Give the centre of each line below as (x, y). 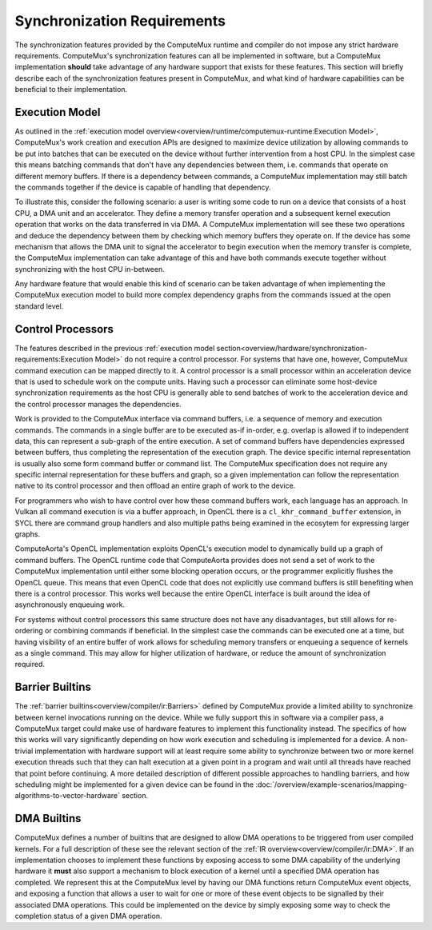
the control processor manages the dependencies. (98, 404)
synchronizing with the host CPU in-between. (90, 269)
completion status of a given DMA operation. (88, 916)
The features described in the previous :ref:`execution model (115, 348)
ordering (29, 631)
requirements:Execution (54, 359)
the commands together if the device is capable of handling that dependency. (143, 187)
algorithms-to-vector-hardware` (67, 796)
